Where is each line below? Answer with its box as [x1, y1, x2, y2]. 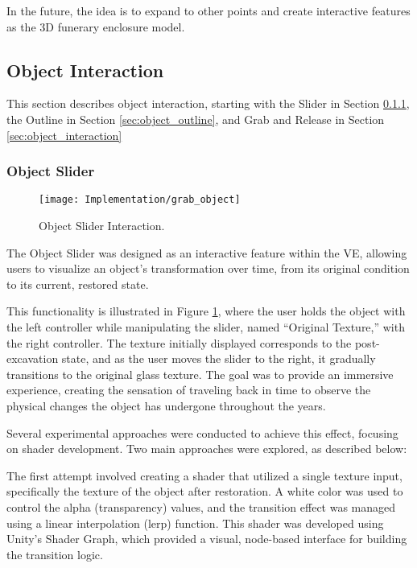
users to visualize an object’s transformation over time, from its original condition [6, 260, 410, 277]
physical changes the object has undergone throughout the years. [6, 397, 326, 414]
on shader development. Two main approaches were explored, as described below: [6, 440, 407, 457]
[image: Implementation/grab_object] [39, 194, 241, 206]
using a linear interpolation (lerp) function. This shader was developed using [6, 514, 384, 531]
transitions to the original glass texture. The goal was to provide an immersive [6, 365, 394, 382]
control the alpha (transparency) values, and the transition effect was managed [6, 498, 396, 515]
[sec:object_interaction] [6, 126, 122, 143]
